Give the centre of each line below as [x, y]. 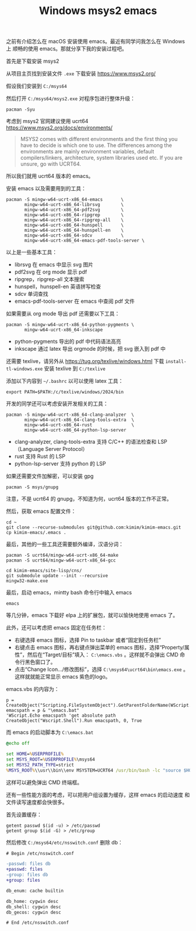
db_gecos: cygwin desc [34, 912]
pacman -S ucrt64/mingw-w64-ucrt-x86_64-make [62, 555]
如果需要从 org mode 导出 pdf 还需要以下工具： [63, 314]
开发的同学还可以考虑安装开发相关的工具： [57, 404]
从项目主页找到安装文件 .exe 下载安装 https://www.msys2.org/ [81, 74]
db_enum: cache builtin [35, 891]
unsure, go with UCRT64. [51, 164]
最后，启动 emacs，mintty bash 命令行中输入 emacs [69, 593]
